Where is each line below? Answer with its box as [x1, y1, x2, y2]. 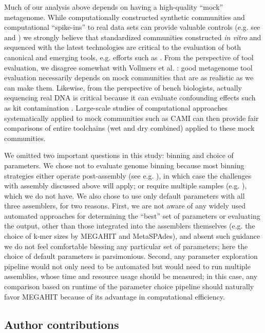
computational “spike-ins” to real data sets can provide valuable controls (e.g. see [4, 22, 260, 32]
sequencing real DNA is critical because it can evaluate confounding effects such [4, 92, 256, 103]
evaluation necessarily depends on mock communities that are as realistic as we [4, 72, 254, 83]
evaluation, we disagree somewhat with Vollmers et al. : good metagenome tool [4, 62, 253, 73]
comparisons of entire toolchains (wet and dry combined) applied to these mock [4, 122, 255, 133]
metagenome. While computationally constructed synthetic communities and [4, 11, 245, 22]
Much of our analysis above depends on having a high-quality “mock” [4, 2, 223, 12]
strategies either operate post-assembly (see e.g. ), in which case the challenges [4, 170, 252, 181]
